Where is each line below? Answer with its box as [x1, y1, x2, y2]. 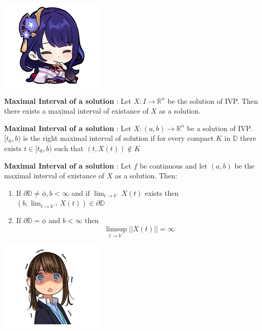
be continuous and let [139, 160, 208, 171]
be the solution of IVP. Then [167, 95, 258, 106]
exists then [145, 187, 179, 198]
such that [54, 142, 84, 153]
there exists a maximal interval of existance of [4, 105, 149, 116]
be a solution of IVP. [187, 122, 253, 133]
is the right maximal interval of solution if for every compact [23, 133, 214, 143]
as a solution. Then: [115, 170, 177, 181]
